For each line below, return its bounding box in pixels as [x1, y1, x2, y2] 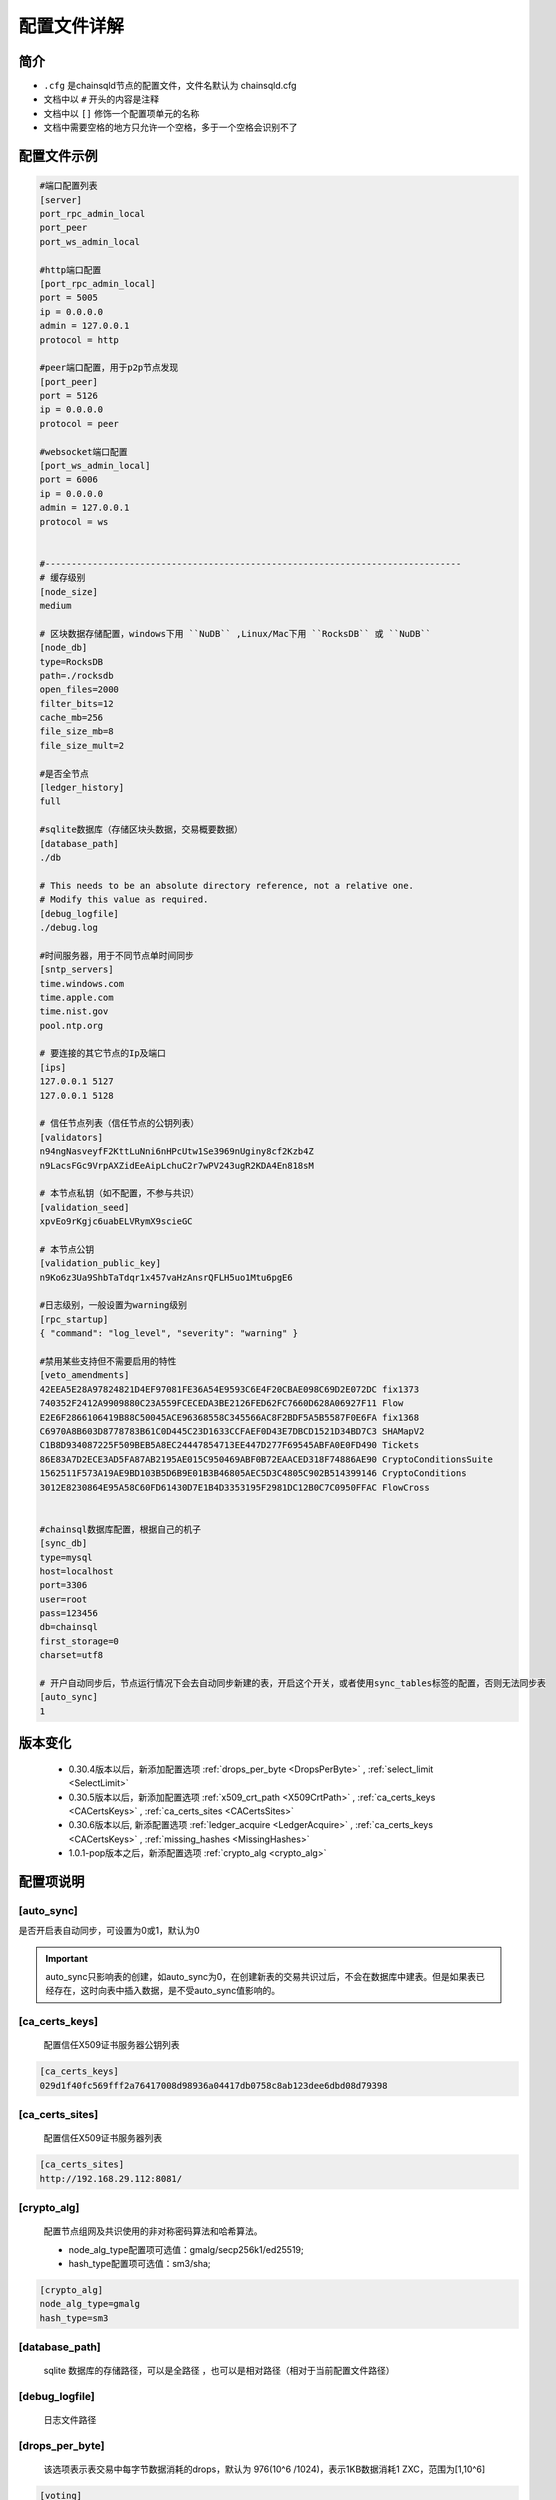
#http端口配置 [39, 264, 102, 275]
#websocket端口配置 [39, 446, 128, 457]
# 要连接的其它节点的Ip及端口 [39, 1048, 167, 1059]
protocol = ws [39, 516, 109, 527]
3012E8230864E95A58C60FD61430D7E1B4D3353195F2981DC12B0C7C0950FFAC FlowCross [39, 1481, 430, 1493]
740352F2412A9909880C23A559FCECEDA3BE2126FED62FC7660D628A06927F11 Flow [39, 1398, 404, 1409]
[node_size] [39, 586, 99, 597]
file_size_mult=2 [39, 740, 125, 751]
